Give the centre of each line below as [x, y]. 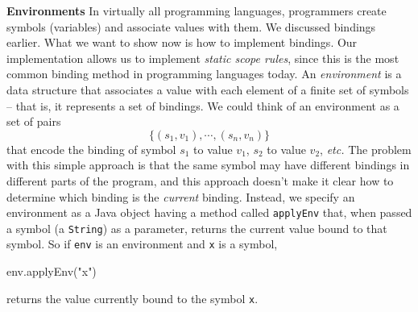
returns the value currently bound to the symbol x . [132, 298]
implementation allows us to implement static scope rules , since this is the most [203, 58]
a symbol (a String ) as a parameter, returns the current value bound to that [197, 228]
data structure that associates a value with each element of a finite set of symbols [208, 89]
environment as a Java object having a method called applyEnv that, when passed [209, 212]
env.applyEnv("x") [52, 271]
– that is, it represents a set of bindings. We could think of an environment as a [203, 105]
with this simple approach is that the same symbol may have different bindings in [208, 165]
